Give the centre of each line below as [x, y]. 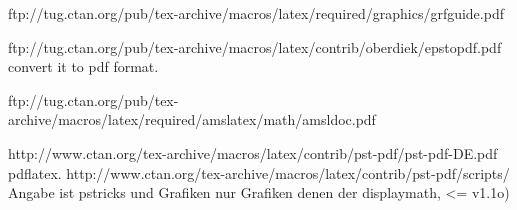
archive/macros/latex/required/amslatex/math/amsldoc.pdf [192, 119]
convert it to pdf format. [83, 66]
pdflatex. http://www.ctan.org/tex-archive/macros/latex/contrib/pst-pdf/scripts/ [259, 172]
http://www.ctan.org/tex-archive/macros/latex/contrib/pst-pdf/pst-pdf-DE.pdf [253, 152]
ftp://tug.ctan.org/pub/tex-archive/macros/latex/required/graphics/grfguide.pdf [256, 13]
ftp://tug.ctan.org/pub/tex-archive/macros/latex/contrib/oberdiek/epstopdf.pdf [255, 46]
